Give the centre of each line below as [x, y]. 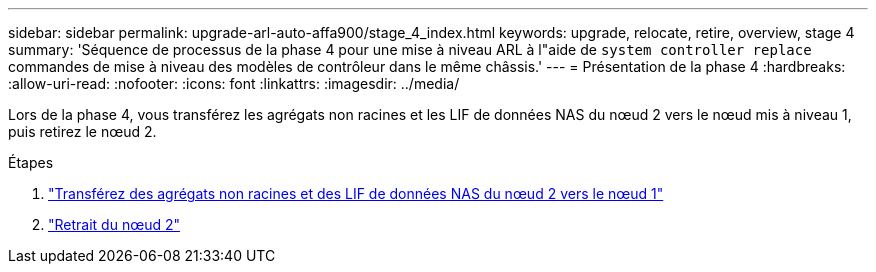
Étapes [31, 162]
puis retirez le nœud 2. [82, 131]
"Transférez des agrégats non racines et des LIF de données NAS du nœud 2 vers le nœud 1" [356, 193]
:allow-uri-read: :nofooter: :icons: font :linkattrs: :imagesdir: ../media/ [234, 83]
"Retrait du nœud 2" [114, 224]
